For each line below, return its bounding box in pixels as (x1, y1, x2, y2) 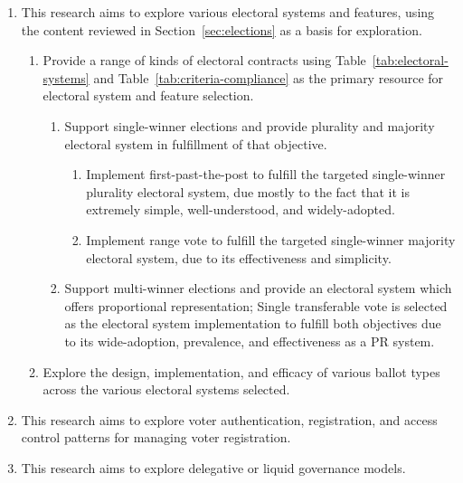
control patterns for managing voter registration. (21, 428, 291, 447)
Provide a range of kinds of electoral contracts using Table (43, 51, 366, 70)
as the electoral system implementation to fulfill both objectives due (64, 314, 441, 333)
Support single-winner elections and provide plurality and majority (64, 116, 435, 135)
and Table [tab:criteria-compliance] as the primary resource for (93, 68, 444, 87)
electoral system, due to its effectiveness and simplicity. (86, 248, 392, 267)
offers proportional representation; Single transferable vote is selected (64, 296, 448, 315)
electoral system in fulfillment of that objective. (64, 134, 327, 153)
